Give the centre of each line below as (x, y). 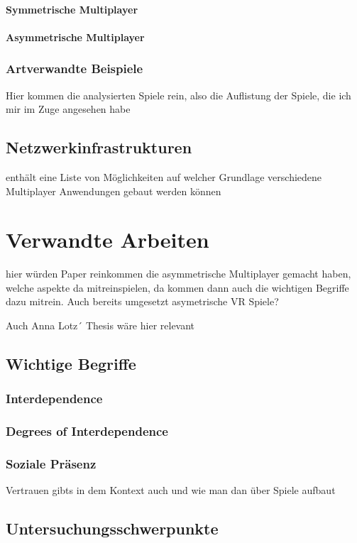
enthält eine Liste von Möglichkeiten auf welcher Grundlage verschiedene (164, 176)
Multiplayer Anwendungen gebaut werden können (114, 191)
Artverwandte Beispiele (75, 68)
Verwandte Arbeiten (108, 240)
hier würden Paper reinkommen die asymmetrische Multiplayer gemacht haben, (178, 274)
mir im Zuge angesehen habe (68, 109)
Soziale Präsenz (51, 464)
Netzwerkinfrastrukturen (99, 147)
